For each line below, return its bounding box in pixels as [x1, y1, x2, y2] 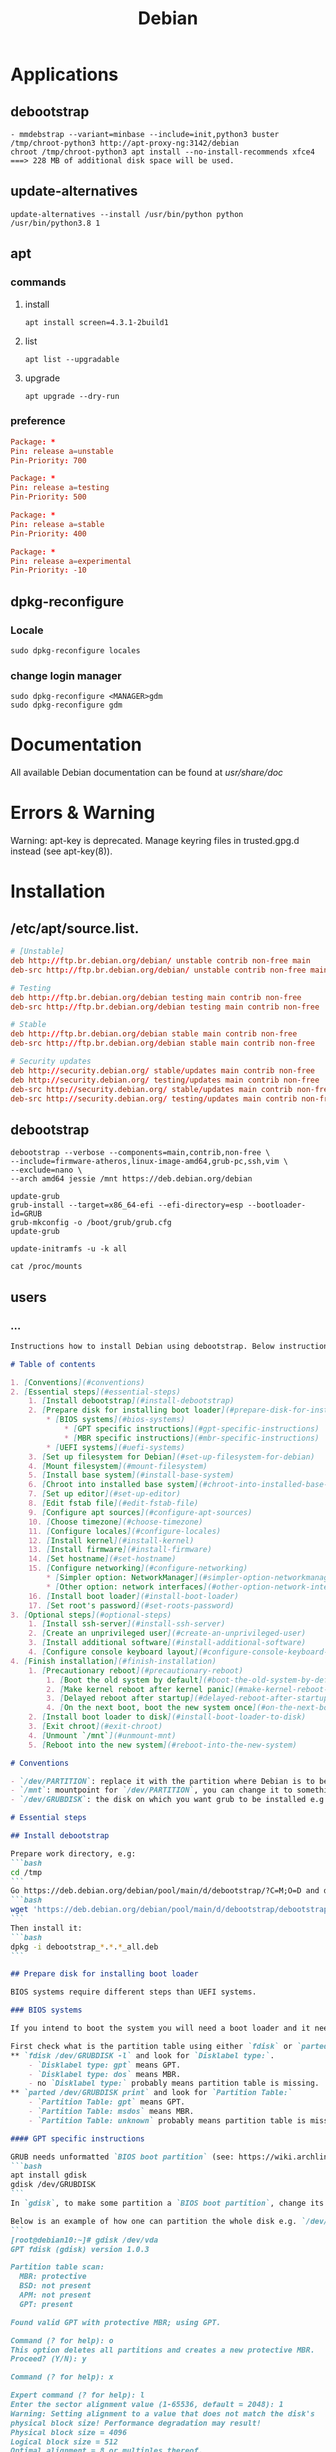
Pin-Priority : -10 [10, 565, 87, 576]
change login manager [10, 668, 122, 682]
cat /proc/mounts [10, 1262, 83, 1272]
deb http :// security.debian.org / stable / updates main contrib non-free [10, 1065, 315, 1076]
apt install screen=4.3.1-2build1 [24, 317, 169, 327]
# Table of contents [10, 1359, 97, 1369]
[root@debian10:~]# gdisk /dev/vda [10, 2235, 159, 2245]
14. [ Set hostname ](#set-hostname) [28, 1554, 177, 1564]
